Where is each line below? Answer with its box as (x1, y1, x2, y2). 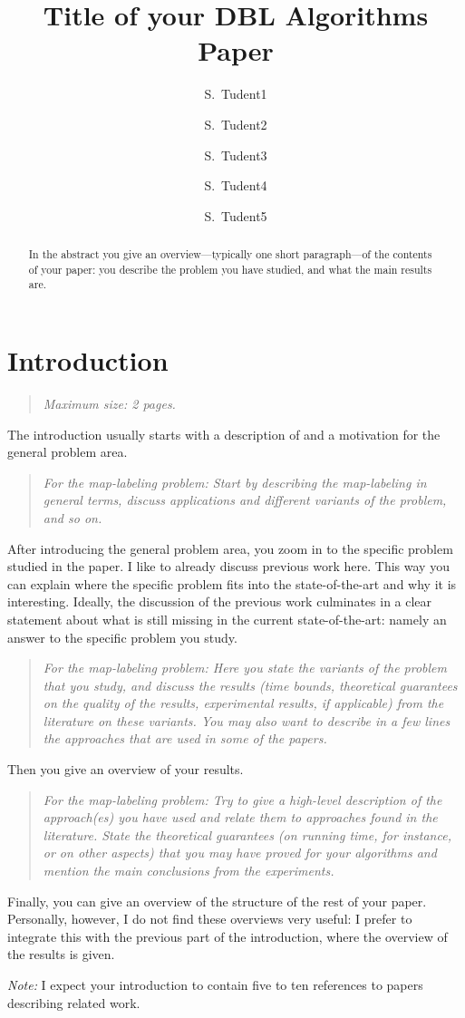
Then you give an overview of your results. (7, 760, 244, 779)
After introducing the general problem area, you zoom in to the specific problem (7, 538, 453, 557)
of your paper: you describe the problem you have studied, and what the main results (28, 261, 432, 276)
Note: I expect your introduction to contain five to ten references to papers (7, 975, 423, 994)
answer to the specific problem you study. (7, 627, 237, 646)
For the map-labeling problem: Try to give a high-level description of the (43, 790, 442, 809)
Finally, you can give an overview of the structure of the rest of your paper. (7, 891, 427, 910)
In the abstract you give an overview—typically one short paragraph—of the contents (28, 247, 432, 262)
